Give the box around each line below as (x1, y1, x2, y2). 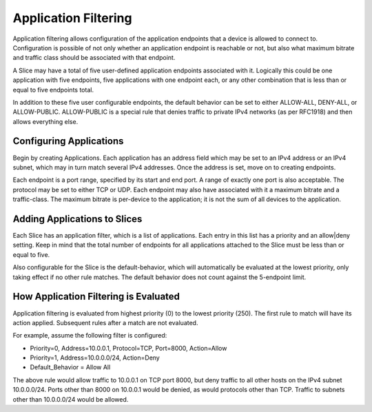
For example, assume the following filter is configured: (12, 331, 167, 340)
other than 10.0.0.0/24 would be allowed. (12, 395, 129, 403)
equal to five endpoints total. (12, 85, 94, 94)
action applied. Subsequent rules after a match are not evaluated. (12, 318, 198, 327)
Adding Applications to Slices (12, 213, 143, 225)
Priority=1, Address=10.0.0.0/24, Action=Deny (30, 353, 160, 362)
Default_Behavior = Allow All (30, 363, 111, 371)
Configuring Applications (12, 135, 124, 147)
